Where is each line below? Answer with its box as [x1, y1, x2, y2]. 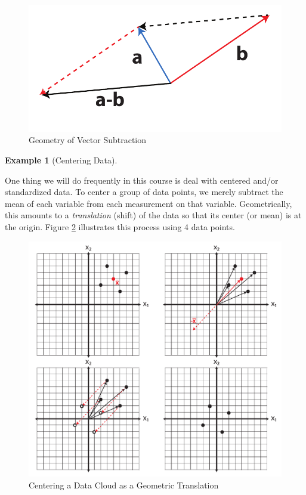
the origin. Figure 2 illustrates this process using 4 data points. [5, 220, 235, 233]
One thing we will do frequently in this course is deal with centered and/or [5, 174, 279, 186]
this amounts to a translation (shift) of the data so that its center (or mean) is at [5, 209, 302, 221]
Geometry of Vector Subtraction [29, 134, 147, 146]
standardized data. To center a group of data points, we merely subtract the [5, 185, 283, 198]
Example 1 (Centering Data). [5, 153, 118, 166]
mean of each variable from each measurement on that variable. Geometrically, [5, 197, 292, 209]
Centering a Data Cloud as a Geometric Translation [29, 478, 219, 491]
